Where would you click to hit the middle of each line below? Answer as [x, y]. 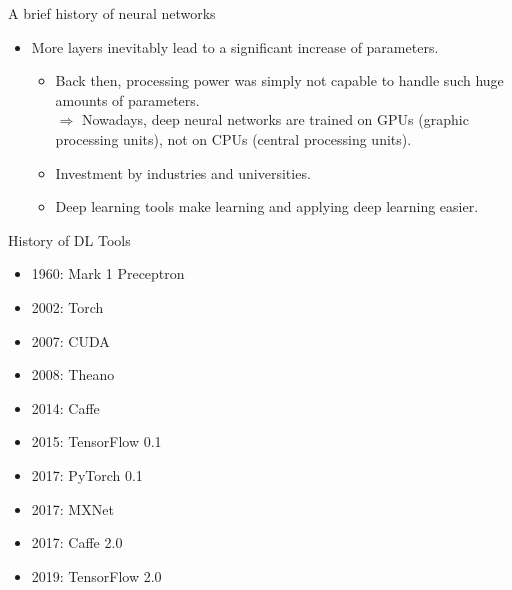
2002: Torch [67, 306]
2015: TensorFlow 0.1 [96, 441]
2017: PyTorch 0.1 [87, 474]
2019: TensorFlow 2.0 [96, 575]
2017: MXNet [72, 508]
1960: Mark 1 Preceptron [108, 273]
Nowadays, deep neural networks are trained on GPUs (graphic [275, 119]
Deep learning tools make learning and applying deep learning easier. [267, 206]
